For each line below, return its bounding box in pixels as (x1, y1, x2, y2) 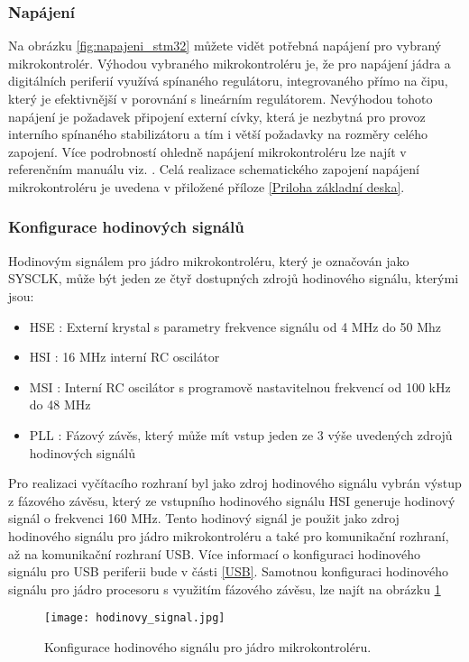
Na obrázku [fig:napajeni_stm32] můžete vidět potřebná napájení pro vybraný (8, 36, 442, 55)
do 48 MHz (29, 395, 91, 414)
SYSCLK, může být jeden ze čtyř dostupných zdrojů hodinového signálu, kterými (8, 269, 459, 288)
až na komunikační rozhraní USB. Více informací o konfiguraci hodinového (8, 544, 420, 563)
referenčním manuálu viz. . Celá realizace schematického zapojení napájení (8, 160, 419, 179)
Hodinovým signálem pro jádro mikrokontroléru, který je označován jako (8, 251, 409, 270)
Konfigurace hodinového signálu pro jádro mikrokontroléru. (44, 637, 372, 656)
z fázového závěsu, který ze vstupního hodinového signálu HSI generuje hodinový (8, 491, 455, 510)
